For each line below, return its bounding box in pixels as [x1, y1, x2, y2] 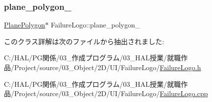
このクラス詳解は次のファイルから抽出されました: [4, 36, 164, 46]
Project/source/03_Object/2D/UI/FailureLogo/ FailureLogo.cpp [14, 88, 208, 99]
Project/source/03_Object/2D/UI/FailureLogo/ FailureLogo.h [14, 62, 201, 72]
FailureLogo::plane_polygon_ [51, 20, 141, 30]
